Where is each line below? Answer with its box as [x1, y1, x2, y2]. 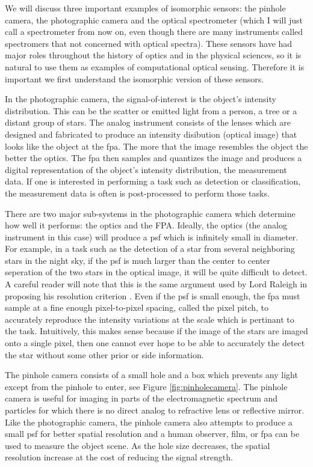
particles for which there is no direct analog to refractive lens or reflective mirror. [5, 404, 305, 416]
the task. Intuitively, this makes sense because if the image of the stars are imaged [5, 325, 308, 337]
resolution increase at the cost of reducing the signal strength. [5, 451, 233, 463]
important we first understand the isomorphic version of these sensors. [5, 72, 264, 85]
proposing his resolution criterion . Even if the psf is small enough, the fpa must [5, 289, 300, 302]
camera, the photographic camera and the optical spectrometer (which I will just [5, 13, 303, 26]
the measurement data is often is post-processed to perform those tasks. [5, 186, 270, 199]
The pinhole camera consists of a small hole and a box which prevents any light [5, 368, 298, 381]
